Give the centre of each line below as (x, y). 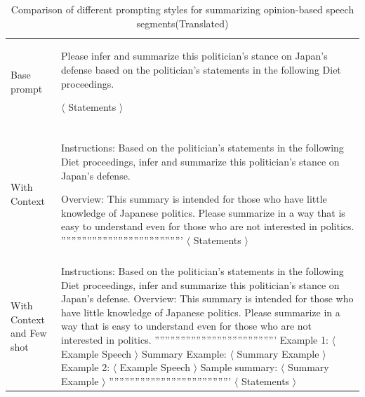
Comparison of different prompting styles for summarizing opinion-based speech (182, 9)
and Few (29, 333)
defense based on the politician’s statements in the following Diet (201, 70)
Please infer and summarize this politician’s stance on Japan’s (194, 56)
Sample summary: (239, 367)
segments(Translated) (182, 23)
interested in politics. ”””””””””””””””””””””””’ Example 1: (195, 339)
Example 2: (86, 367)
